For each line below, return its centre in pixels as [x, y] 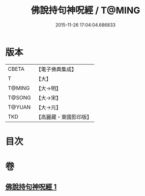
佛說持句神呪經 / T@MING [85, 10]
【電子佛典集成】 [56, 69]
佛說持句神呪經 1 [31, 187]
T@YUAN [19, 107]
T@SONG [20, 97]
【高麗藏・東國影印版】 [64, 117]
